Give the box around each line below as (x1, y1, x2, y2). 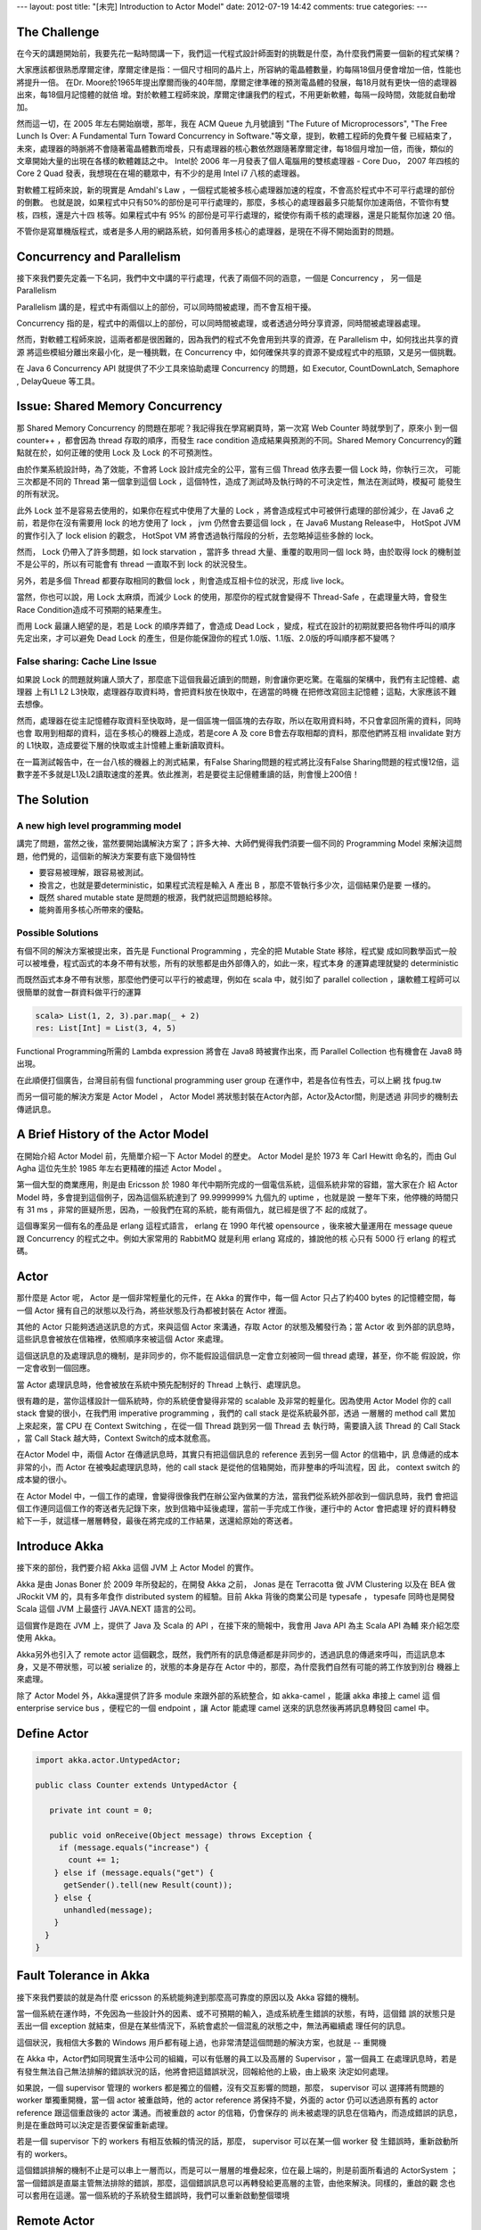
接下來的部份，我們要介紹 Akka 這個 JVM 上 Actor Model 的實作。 (16, 1562, 258, 1573)
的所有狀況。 (16, 489, 64, 500)
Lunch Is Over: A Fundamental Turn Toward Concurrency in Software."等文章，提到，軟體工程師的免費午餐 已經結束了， (16, 130, 457, 142)
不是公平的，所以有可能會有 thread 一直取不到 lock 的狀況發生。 (16, 558, 252, 570)
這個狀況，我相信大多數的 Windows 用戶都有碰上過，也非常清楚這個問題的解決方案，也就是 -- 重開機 (16, 2036, 387, 2047)
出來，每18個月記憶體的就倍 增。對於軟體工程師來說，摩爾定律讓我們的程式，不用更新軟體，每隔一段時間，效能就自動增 (16, 89, 456, 100)
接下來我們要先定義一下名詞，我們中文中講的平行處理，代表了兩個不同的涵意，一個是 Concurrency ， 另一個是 (16, 272, 422, 283)
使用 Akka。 (16, 1632, 61, 1643)
